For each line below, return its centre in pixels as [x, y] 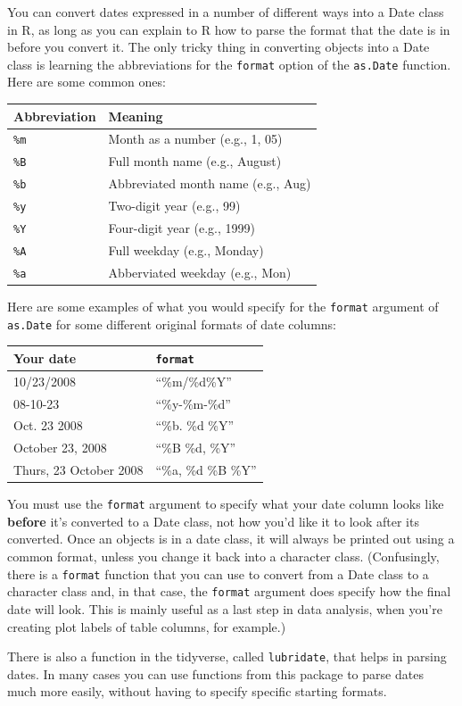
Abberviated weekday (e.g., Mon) [200, 272]
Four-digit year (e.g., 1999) [181, 228]
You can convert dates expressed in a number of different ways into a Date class [226, 12]
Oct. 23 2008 [48, 425]
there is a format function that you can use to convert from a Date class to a [218, 573]
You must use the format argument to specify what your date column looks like [226, 504]
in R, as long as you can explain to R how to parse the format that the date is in [229, 29]
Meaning [136, 116]
